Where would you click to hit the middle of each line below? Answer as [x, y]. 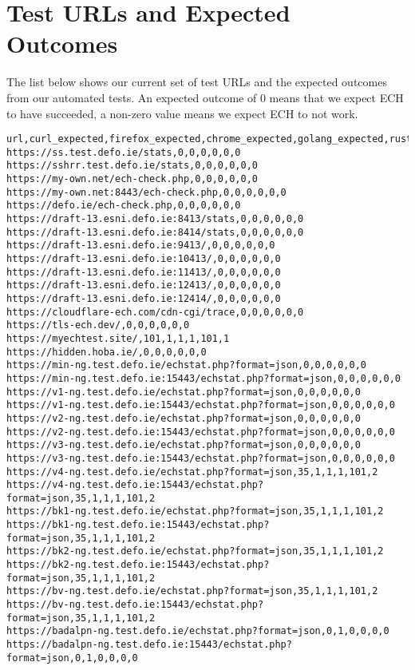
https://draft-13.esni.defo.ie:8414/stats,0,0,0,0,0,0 [155, 232]
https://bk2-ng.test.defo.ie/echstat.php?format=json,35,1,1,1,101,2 [195, 551]
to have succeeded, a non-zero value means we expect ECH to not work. [182, 113]
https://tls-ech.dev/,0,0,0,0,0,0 [98, 325]
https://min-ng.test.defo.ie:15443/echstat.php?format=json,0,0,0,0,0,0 [204, 378]
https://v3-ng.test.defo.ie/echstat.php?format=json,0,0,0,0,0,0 [184, 445]
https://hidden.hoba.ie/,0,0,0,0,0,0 [107, 352]
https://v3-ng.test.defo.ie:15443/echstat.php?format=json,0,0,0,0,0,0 [201, 458]
